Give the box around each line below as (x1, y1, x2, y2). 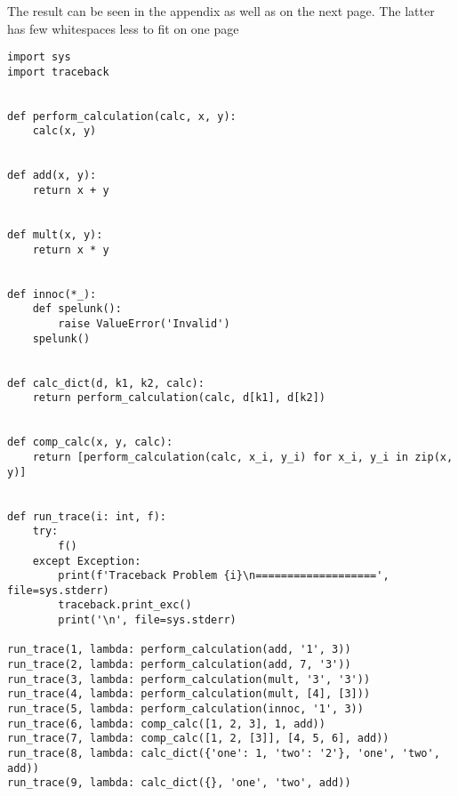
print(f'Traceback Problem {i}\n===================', (58, 569, 390, 583)
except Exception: (32, 554, 141, 567)
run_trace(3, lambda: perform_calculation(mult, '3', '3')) (7, 672, 371, 686)
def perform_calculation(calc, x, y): (7, 109, 237, 123)
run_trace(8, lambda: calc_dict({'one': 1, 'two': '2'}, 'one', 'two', (7, 747, 440, 760)
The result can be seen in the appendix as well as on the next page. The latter (7, 2, 435, 20)
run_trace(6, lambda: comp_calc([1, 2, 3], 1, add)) (7, 717, 325, 730)
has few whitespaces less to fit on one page (7, 19, 239, 37)
